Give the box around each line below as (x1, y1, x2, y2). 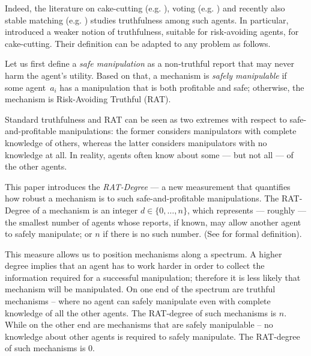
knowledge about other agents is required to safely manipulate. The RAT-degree (5, 330, 300, 342)
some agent (5, 81, 46, 93)
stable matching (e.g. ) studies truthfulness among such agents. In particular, (5, 13, 289, 26)
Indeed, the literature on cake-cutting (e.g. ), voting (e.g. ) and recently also (5, 2, 285, 14)
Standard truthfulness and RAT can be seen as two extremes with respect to (5, 112, 287, 125)
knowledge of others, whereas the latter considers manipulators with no (5, 136, 267, 149)
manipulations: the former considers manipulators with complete (59, 124, 297, 137)
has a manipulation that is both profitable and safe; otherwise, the (59, 81, 304, 93)
